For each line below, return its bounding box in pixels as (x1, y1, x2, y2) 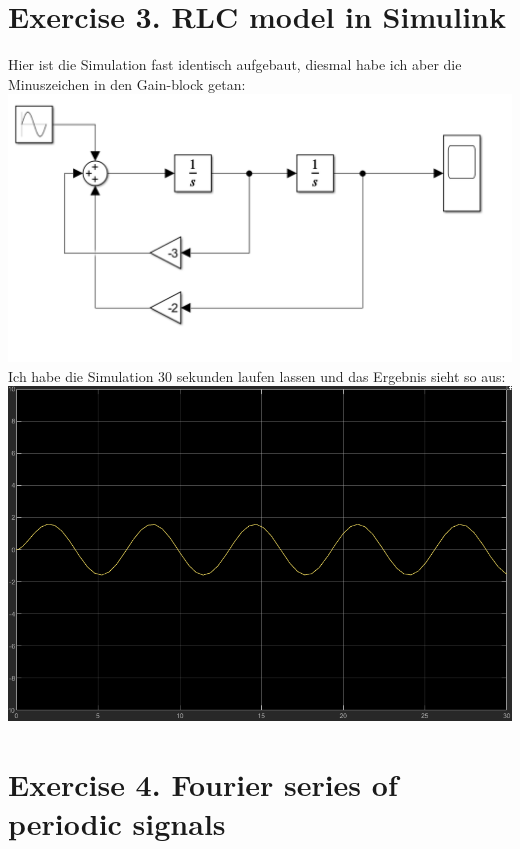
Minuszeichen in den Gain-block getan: (8, 73, 246, 94)
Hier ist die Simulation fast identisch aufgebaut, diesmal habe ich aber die (8, 54, 462, 75)
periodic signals (8, 803, 226, 844)
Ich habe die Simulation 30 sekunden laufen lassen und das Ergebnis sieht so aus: (8, 365, 506, 386)
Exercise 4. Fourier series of (8, 764, 398, 805)
